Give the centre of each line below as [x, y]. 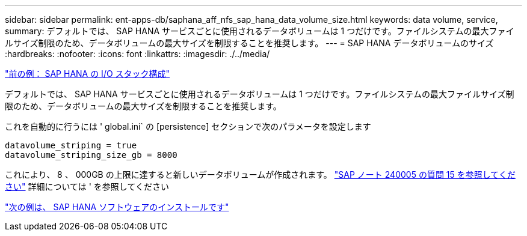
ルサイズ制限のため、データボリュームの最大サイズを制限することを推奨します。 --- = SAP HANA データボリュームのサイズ [249, 43]
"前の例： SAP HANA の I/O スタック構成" [88, 74]
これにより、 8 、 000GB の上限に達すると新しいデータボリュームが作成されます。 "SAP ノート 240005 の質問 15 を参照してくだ [260, 174]
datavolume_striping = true [71, 145]
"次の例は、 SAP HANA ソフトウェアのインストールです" [117, 207]
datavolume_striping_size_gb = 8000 [91, 155]
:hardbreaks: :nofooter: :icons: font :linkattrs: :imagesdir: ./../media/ [137, 54]
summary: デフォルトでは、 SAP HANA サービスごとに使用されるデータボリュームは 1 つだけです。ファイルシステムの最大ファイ [260, 31]
